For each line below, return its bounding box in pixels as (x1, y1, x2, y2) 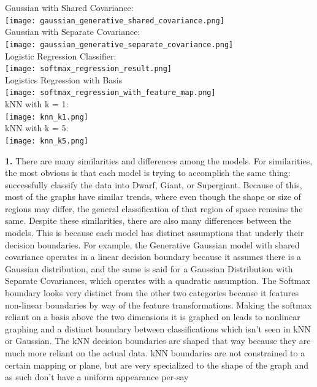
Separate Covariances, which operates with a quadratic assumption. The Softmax (5, 274, 310, 287)
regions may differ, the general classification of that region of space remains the (5, 202, 303, 215)
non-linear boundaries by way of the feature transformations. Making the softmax (5, 298, 312, 311)
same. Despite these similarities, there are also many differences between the (5, 214, 292, 227)
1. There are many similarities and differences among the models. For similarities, (5, 154, 313, 167)
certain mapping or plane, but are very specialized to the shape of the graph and (5, 358, 309, 371)
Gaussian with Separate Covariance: (5, 25, 140, 38)
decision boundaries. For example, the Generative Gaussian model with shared (5, 238, 300, 251)
